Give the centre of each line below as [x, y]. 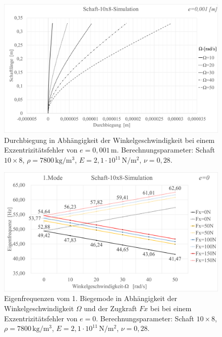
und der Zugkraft [110, 308]
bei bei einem [171, 308]
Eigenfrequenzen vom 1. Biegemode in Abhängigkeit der [91, 298]
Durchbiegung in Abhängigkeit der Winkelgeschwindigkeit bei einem [109, 140]
